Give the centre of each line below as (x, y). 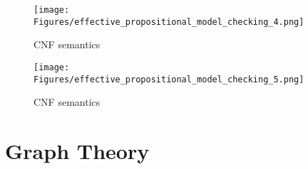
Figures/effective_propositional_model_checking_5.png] (169, 79)
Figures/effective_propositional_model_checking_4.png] (169, 22)
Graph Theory (77, 151)
